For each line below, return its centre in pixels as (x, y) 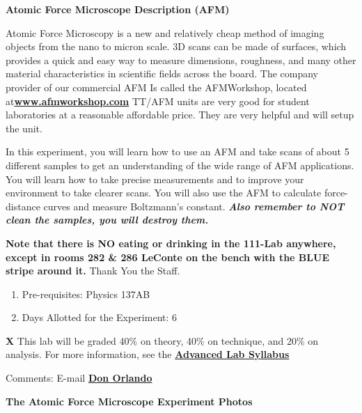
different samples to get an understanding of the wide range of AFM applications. (180, 165)
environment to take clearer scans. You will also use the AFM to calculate (164, 193)
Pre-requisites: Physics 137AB (86, 294)
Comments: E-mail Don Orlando (79, 378)
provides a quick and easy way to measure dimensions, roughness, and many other (181, 60)
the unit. (24, 128)
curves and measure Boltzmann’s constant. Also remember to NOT (194, 206)
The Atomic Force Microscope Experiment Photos (129, 401)
